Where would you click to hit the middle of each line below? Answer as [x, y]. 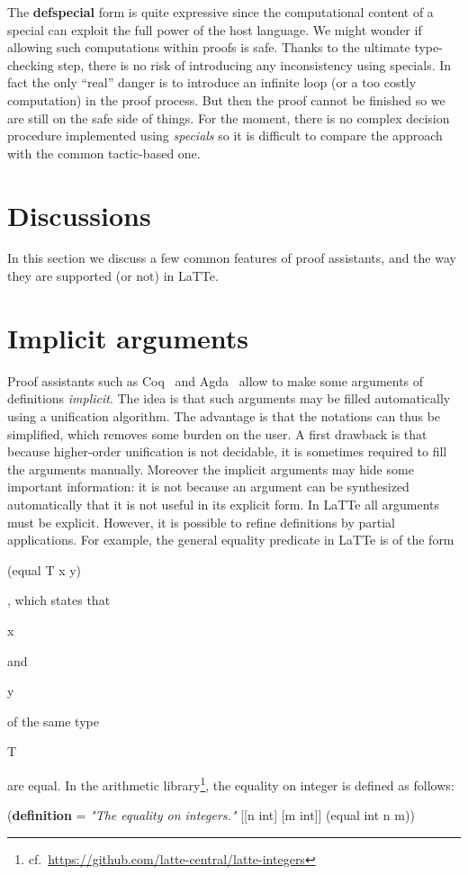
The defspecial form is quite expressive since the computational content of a [220, 12]
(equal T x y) [45, 569]
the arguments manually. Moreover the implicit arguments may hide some [211, 469]
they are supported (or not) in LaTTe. [113, 276]
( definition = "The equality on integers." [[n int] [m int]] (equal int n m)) [211, 815]
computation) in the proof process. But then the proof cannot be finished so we [226, 99]
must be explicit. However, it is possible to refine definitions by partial [202, 522]
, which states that [59, 600]
